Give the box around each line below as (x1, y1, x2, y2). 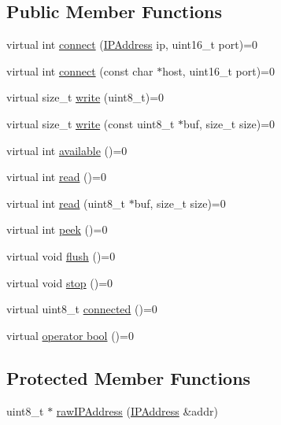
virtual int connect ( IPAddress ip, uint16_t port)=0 (6, 36, 258, 53)
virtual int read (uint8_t (6, 194, 126, 211)
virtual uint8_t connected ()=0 (6, 301, 157, 317)
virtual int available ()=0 (6, 142, 128, 158)
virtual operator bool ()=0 (6, 327, 134, 343)
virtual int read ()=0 (6, 168, 106, 185)
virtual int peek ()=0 (6, 221, 108, 238)
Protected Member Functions (6, 365, 251, 390)
